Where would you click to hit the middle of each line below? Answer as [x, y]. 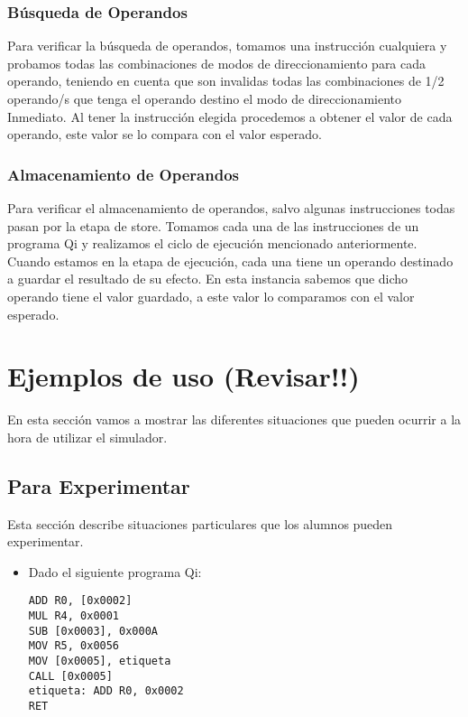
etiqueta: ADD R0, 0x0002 [106, 691]
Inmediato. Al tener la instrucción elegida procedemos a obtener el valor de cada [230, 116]
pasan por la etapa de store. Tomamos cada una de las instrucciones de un [213, 225]
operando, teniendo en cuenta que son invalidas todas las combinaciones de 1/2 [226, 81]
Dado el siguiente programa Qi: [115, 571]
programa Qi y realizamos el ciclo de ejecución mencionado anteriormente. [212, 243]
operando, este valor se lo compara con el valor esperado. [165, 134]
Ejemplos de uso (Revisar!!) [184, 376]
